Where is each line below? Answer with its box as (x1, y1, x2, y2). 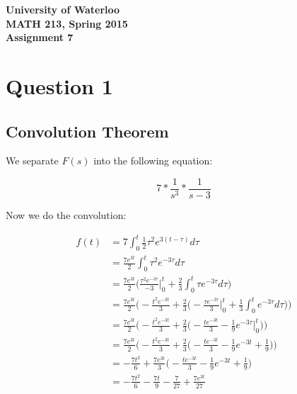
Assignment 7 (6, 30, 74, 45)
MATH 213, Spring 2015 (6, 16, 128, 30)
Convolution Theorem (6, 120, 169, 142)
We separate (6, 153, 59, 168)
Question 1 (6, 71, 113, 100)
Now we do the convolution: (6, 208, 127, 223)
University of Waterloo (6, 2, 120, 16)
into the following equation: (93, 153, 213, 168)
